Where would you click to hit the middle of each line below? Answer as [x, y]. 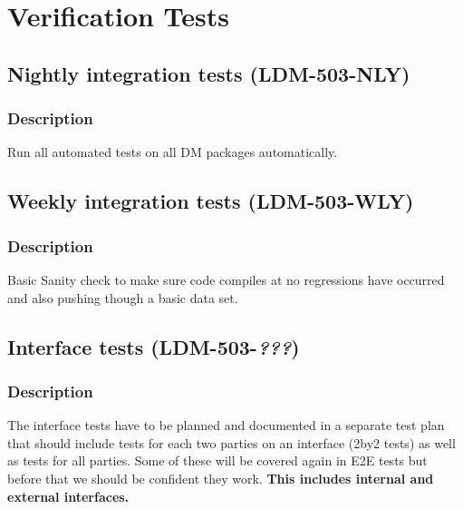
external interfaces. [68, 496]
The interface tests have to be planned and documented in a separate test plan [226, 425]
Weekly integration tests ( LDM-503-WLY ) [211, 201]
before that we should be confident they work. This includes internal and [221, 478]
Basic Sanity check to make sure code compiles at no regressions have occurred [226, 279]
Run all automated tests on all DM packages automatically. [173, 152]
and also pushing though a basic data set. [123, 297]
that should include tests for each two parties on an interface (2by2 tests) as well [231, 442]
